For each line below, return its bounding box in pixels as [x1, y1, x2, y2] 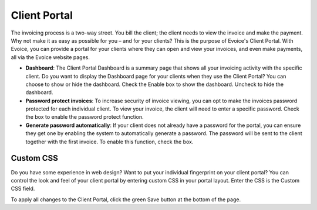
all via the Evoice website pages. [11, 53, 90, 61]
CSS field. [11, 185, 35, 192]
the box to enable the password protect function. [25, 113, 144, 121]
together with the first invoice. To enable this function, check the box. [25, 138, 194, 145]
